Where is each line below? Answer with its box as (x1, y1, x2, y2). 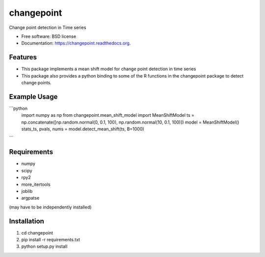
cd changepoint (21, 230, 53, 235)
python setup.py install (21, 243, 68, 250)
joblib (21, 188, 33, 194)
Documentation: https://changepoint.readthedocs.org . (21, 40, 131, 46)
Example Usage (9, 92, 58, 101)
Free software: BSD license (21, 33, 76, 39)
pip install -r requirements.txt (21, 237, 80, 243)
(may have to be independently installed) (9, 204, 92, 210)
